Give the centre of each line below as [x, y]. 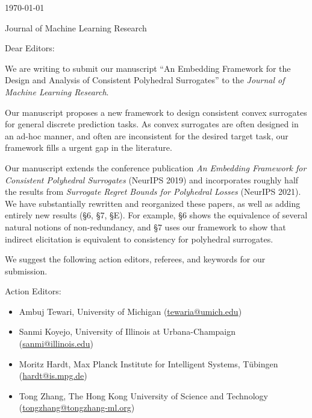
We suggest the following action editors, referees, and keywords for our [135, 259]
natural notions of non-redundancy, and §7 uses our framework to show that [145, 226]
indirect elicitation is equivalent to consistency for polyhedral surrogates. [139, 239]
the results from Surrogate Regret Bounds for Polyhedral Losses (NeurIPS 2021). [153, 192]
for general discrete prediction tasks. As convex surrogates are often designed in [152, 124]
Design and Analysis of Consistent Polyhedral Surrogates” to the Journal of [145, 80]
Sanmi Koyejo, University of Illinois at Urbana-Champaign [127, 331]
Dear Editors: [30, 48]
